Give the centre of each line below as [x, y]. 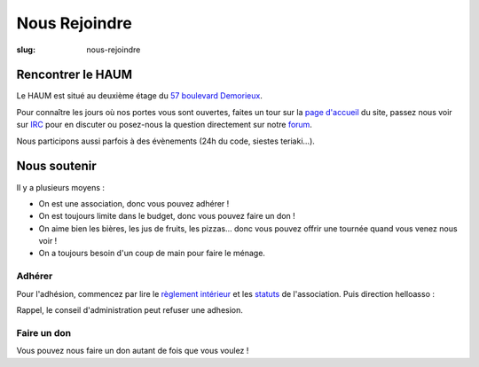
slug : [26, 50]
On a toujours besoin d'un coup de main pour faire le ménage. [152, 254]
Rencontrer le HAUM [75, 75]
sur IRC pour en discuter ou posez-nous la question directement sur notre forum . [164, 125]
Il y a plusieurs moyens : [61, 187]
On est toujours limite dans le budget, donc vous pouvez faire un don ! [167, 216]
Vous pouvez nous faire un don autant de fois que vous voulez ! [133, 351]
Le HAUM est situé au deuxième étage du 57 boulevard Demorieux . [140, 96]
